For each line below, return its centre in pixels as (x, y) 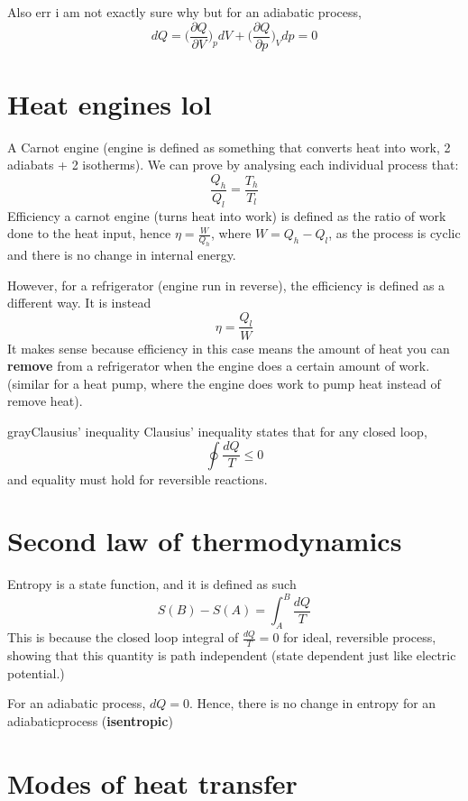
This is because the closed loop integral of (123, 637)
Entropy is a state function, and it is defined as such (152, 584)
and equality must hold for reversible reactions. (138, 479)
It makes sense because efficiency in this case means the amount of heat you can (229, 348)
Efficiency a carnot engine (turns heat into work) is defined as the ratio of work (227, 215)
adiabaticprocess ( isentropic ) (90, 720)
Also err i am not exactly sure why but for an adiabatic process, (184, 12)
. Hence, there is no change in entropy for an (312, 703)
